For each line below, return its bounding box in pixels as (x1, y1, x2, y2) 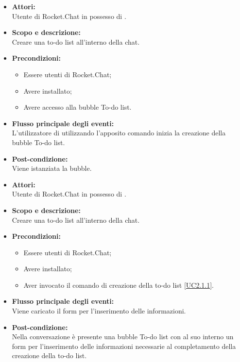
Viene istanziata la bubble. (12, 163, 92, 173)
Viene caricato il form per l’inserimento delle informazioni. (12, 306, 186, 316)
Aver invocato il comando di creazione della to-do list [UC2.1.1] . (23, 280, 214, 290)
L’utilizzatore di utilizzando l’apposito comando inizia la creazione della (12, 128, 226, 138)
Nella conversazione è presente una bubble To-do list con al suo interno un (12, 331, 234, 342)
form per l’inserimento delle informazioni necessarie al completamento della (12, 341, 236, 351)
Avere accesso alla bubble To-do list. (23, 102, 132, 112)
